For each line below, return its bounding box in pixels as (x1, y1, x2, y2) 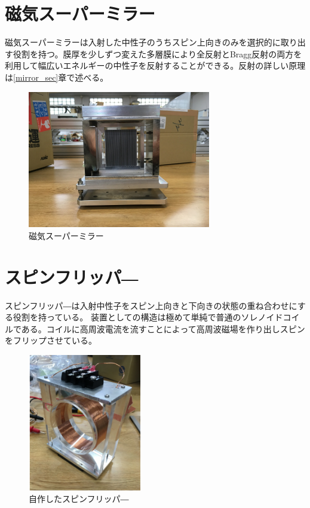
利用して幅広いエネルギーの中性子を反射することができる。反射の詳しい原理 (5, 59, 306, 72)
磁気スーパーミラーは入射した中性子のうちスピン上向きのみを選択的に (5, 36, 281, 48)
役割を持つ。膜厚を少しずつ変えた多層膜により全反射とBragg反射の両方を (13, 47, 302, 60)
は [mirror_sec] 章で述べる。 (5, 71, 109, 83)
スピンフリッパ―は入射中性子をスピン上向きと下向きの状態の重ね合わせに (5, 299, 297, 311)
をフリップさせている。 (5, 334, 97, 347)
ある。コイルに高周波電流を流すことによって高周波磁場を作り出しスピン (21, 322, 305, 335)
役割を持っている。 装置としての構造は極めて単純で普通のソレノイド (13, 311, 283, 323)
